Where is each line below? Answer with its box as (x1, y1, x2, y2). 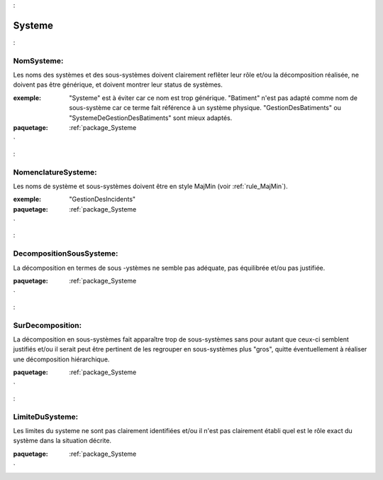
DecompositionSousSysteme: (13, 249, 118, 258)
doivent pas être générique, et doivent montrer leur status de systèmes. (13, 80, 223, 89)
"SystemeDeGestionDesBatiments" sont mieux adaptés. (69, 114, 233, 122)
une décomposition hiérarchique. (13, 355, 110, 364)
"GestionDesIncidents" (69, 195, 136, 204)
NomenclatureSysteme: (13, 167, 97, 177)
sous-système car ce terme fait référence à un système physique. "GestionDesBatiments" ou (69, 104, 342, 112)
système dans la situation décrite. (13, 437, 112, 445)
